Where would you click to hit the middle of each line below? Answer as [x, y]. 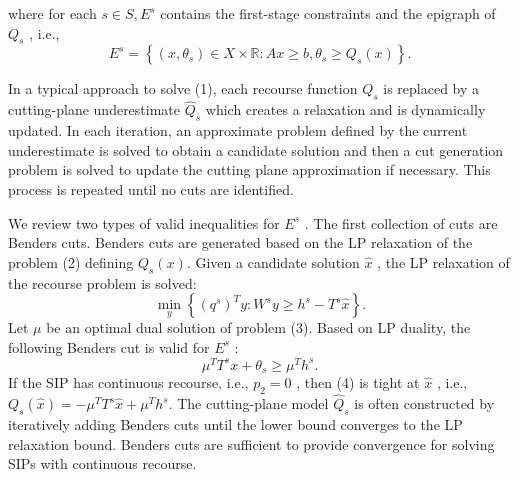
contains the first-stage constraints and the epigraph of [328, 13]
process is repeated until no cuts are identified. [151, 188]
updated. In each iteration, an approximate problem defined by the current [238, 130]
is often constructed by [424, 403]
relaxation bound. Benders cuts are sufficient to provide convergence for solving [251, 443]
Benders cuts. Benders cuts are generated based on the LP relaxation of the [240, 242]
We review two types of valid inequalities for [144, 222]
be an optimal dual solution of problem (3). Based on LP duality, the [258, 327]
